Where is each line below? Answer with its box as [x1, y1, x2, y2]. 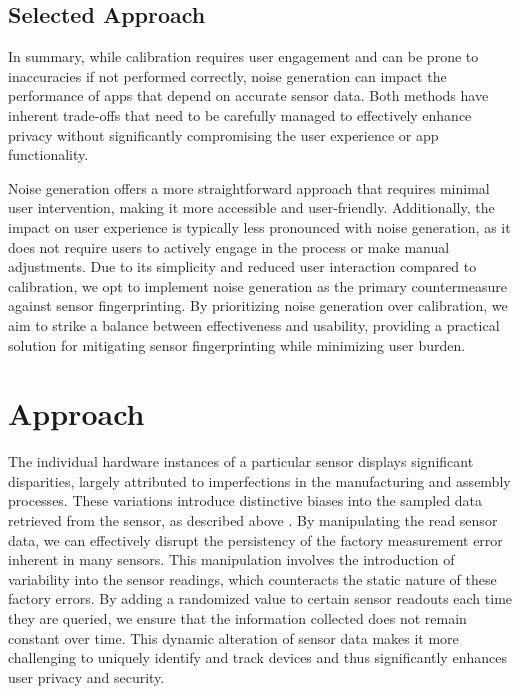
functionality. [8, 144, 89, 165]
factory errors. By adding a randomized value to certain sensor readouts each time [8, 588, 513, 609]
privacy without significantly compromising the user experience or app [8, 124, 439, 145]
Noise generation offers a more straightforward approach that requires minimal [8, 177, 490, 198]
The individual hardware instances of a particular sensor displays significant [8, 451, 474, 472]
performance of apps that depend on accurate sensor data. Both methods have [8, 85, 489, 106]
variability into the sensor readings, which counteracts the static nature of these [8, 568, 497, 589]
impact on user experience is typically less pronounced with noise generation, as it [8, 216, 511, 237]
